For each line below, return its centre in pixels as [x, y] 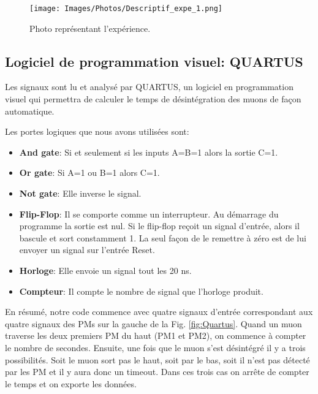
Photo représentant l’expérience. [90, 28]
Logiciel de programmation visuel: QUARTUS [154, 61]
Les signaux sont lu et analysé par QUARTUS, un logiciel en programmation [149, 87]
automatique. [30, 111]
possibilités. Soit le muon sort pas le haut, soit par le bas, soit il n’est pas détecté [157, 359]
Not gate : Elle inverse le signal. [80, 193]
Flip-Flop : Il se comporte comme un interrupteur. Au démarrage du [149, 214]
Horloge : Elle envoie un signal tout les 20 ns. [105, 270]
